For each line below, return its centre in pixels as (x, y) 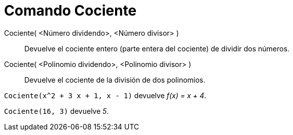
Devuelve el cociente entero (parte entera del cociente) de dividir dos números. (157, 48)
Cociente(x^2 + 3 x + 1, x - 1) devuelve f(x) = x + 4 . (105, 95)
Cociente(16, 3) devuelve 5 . (57, 111)
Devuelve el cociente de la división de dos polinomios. (115, 80)
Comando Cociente (70, 11)
